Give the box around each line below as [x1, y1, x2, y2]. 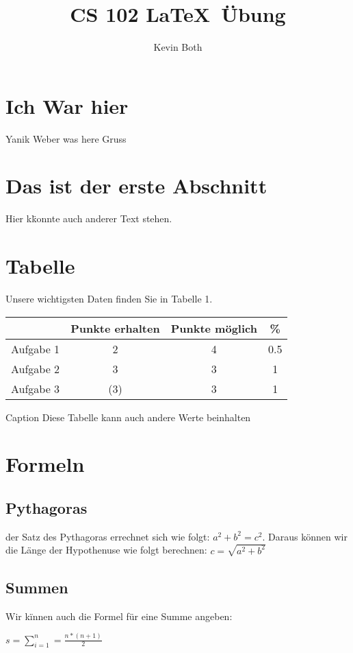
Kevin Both [153, 40, 202, 54]
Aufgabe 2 [11, 360, 60, 377]
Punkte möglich [170, 320, 257, 336]
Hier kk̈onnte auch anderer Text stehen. [5, 211, 172, 226]
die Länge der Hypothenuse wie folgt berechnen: [5, 543, 207, 557]
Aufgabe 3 [11, 380, 60, 396]
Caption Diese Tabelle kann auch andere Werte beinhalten [5, 409, 251, 424]
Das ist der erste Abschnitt [5, 171, 267, 200]
